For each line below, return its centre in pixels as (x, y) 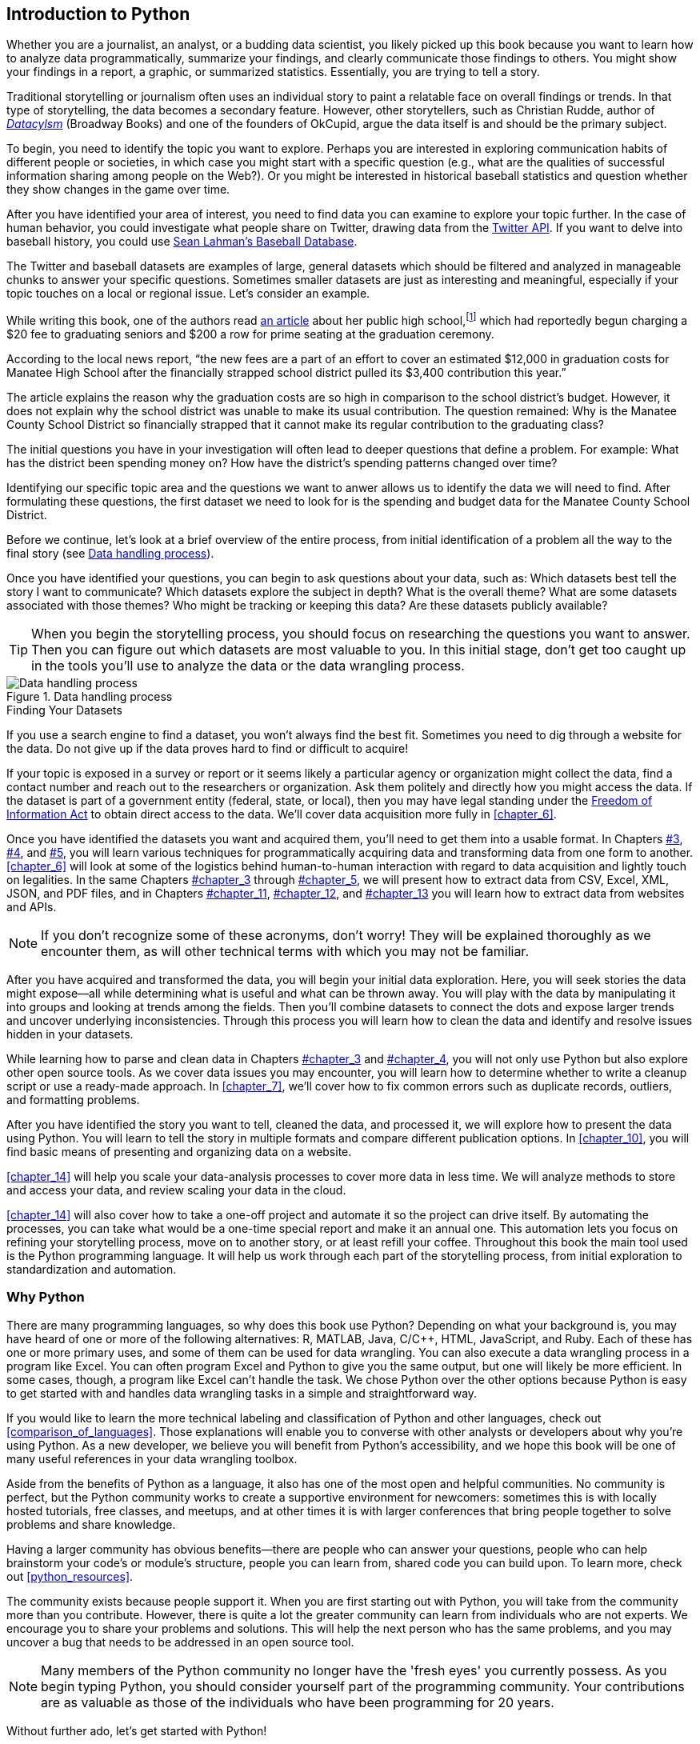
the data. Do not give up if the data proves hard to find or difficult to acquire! (208, 749)
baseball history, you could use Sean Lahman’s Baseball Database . (182, 242)
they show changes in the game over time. (118, 190)
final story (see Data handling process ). (110, 554)
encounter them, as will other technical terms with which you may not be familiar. (285, 952)
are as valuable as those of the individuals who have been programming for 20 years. (298, 1702)
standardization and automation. (92, 1270)
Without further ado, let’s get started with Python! (137, 1730)
